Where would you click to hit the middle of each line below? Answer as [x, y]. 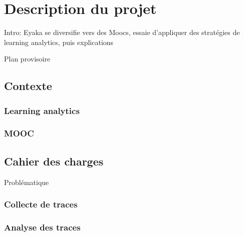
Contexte [28, 86]
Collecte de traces [41, 204]
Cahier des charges [54, 161]
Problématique [27, 182]
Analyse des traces [42, 227]
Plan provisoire [27, 59]
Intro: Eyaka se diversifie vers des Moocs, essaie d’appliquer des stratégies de [122, 32]
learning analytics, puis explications [59, 42]
